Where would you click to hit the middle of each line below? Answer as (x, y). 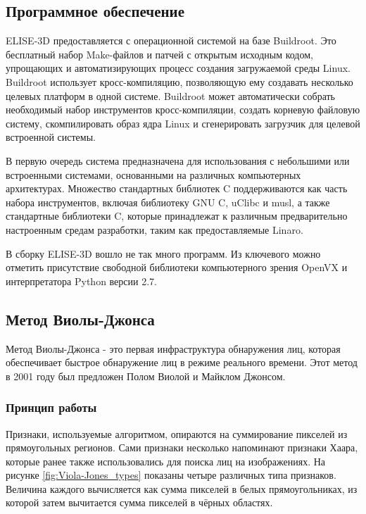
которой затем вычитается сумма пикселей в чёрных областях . (139, 502)
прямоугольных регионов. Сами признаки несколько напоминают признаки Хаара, (182, 447)
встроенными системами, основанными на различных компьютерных (153, 174)
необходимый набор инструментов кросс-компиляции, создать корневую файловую (183, 109)
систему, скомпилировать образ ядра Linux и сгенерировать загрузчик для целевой (183, 123)
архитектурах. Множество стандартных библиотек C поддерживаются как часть (177, 188)
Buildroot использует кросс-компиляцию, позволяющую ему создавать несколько (179, 81)
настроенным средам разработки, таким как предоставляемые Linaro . (154, 229)
